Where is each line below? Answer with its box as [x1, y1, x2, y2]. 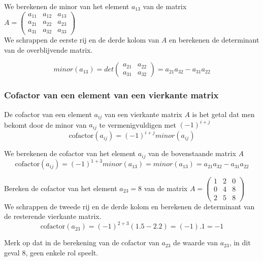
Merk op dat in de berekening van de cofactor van [4, 237, 159, 248]
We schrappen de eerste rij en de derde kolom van [4, 34, 159, 45]
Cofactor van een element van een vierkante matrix [4, 89, 219, 101]
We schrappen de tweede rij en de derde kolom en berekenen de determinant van [4, 201, 255, 211]
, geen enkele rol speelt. [25, 247, 98, 257]
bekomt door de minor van [4, 119, 87, 130]
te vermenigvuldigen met [99, 119, 176, 130]
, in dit [229, 237, 251, 248]
